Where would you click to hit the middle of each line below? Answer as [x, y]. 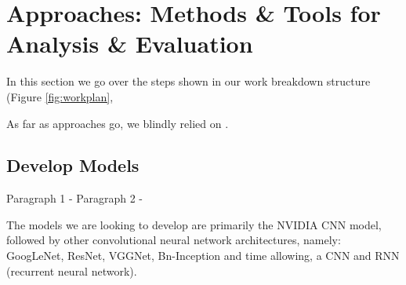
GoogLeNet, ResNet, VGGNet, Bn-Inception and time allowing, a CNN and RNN [203, 256]
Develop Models [73, 165]
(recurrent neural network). [72, 270]
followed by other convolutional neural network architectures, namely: [174, 240]
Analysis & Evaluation [130, 44]
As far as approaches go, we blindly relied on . [118, 123]
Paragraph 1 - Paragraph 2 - [75, 198]
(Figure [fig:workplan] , [60, 96]
